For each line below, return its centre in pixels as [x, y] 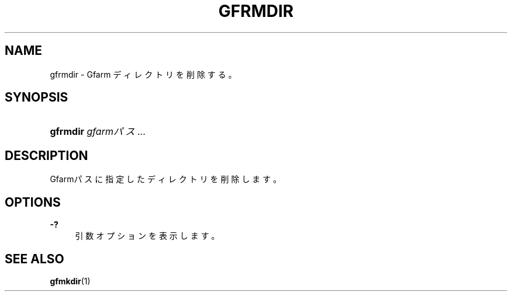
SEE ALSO [34, 259]
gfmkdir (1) [70, 281]
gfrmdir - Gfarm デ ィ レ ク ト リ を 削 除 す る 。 [143, 74]
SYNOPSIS [37, 97]
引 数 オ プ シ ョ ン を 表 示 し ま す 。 [147, 236]
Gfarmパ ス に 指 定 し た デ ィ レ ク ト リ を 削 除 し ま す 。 [166, 179]
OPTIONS [33, 202]
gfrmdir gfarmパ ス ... [98, 132]
